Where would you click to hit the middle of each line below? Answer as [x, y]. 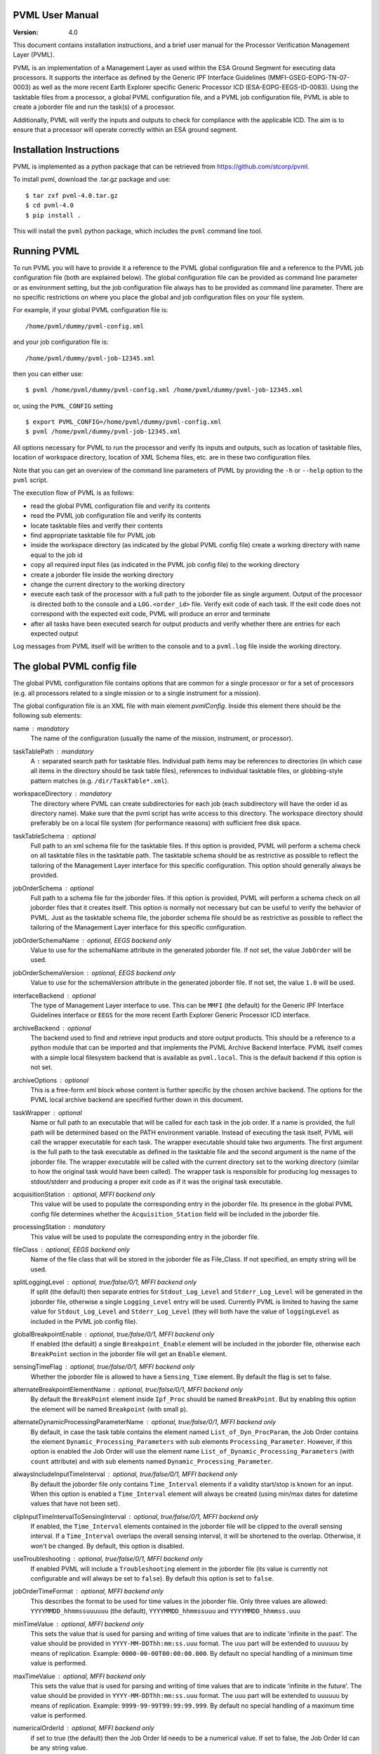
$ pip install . [53, 215]
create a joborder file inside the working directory [102, 575]
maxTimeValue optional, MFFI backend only [79, 1676]
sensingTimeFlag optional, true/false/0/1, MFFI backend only [104, 1367]
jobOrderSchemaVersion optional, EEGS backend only [94, 972]
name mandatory [41, 728]
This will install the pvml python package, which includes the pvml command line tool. [138, 231]
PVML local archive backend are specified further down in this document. [137, 1100]
